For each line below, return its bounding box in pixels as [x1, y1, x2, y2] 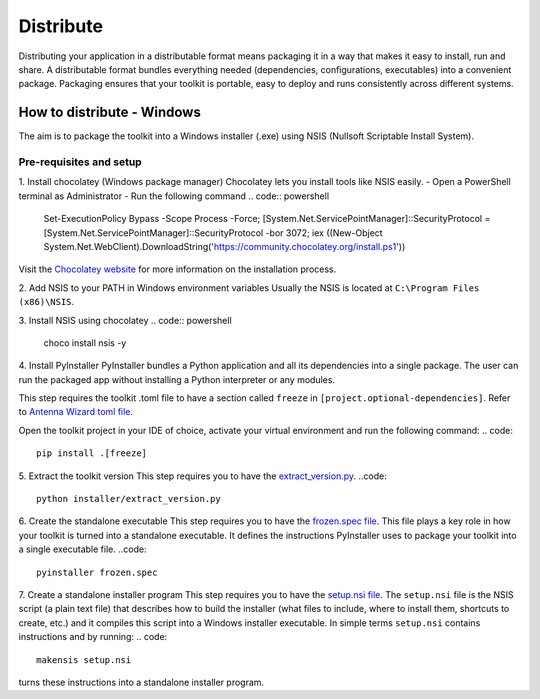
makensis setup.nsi [36, 654, 132, 665]
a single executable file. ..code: [18, 543, 147, 555]
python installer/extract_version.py [36, 493, 222, 505]
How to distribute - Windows [18, 104, 202, 121]
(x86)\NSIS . [18, 296, 75, 308]
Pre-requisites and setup [18, 155, 142, 169]
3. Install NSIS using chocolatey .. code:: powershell [18, 314, 232, 326]
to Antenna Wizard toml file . [18, 406, 134, 418]
